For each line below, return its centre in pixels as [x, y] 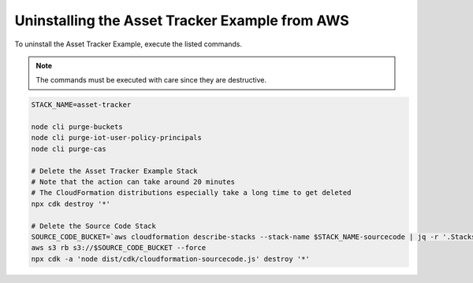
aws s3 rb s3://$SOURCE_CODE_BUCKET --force [119, 248]
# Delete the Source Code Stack [94, 226]
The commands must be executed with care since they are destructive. [151, 80]
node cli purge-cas [69, 149]
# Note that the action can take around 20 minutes [133, 182]
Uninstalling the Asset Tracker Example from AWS [182, 20]
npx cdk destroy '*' [71, 204]
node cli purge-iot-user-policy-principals [117, 138]
